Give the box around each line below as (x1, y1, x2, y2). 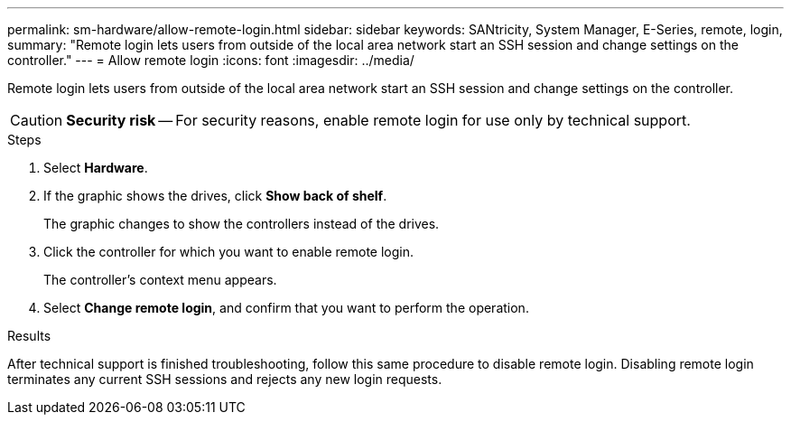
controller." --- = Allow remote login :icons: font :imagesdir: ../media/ (7, 52, 414, 68)
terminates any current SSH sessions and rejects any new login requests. (7, 371, 442, 387)
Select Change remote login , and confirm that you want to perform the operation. (43, 300, 529, 315)
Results (7, 328, 51, 343)
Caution (10, 111, 63, 129)
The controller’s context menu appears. (43, 272, 277, 287)
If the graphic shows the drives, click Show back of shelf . (43, 188, 387, 203)
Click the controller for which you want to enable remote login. (43, 244, 414, 259)
